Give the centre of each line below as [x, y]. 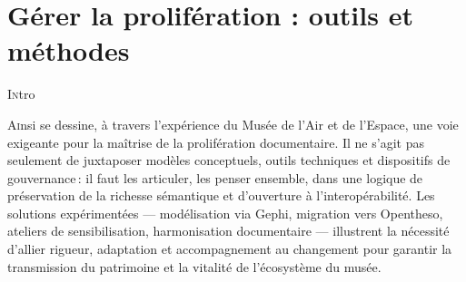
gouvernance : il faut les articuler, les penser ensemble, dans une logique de [215, 177]
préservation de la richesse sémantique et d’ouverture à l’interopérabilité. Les [221, 195]
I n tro [21, 94]
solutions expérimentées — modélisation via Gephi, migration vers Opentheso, [225, 213]
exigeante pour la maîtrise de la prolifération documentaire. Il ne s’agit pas [216, 142]
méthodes [69, 50]
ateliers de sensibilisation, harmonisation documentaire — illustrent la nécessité [228, 231]
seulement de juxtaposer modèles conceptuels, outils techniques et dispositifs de [229, 160]
